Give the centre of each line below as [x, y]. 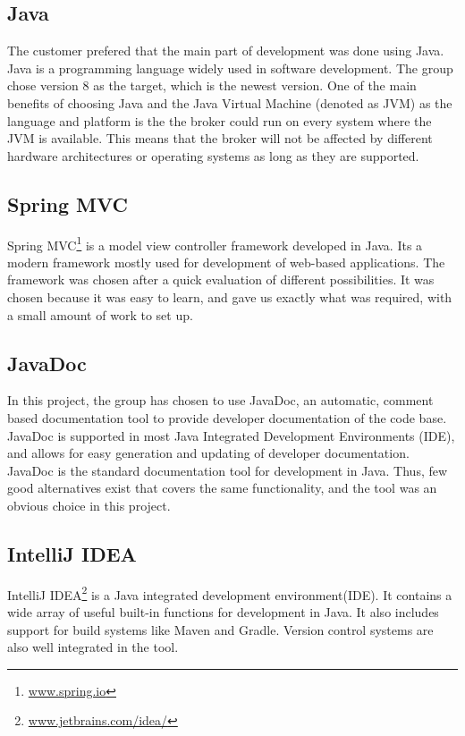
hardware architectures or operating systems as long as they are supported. [213, 155]
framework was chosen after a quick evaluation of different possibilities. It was [221, 279]
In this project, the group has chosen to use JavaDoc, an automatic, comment [220, 400]
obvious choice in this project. [89, 505]
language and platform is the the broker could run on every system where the [220, 120]
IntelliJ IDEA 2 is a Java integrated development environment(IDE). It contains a [230, 593]
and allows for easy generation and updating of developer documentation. [208, 453]
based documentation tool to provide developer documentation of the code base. [227, 417]
